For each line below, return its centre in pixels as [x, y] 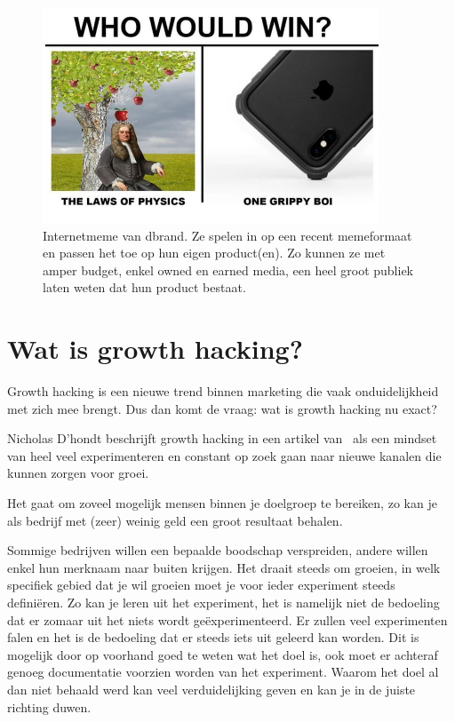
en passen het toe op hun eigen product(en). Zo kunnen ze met [214, 253]
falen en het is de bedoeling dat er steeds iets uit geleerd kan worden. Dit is [213, 637]
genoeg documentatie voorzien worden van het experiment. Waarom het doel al [223, 672]
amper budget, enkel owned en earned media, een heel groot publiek [228, 270]
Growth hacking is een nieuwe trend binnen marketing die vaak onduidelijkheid [223, 391]
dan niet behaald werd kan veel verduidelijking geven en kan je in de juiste [212, 689]
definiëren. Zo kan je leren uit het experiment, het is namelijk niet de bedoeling [224, 602]
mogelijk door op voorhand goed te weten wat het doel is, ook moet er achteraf [223, 654]
